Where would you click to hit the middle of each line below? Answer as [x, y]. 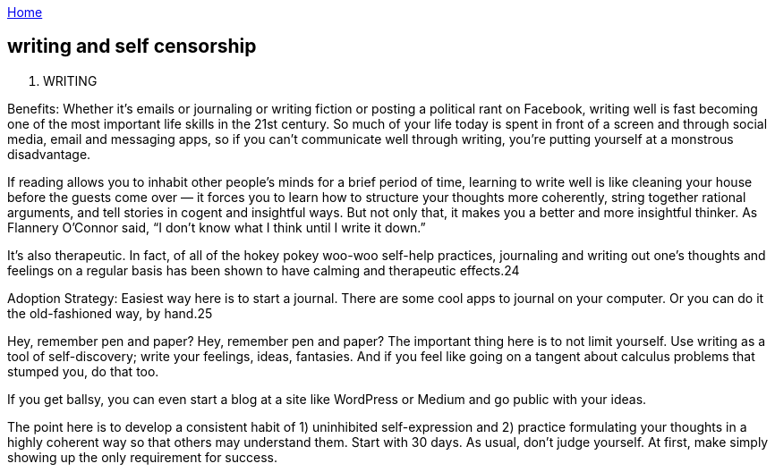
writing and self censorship [132, 46]
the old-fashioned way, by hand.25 [110, 313]
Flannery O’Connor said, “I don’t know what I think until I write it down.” [217, 227]
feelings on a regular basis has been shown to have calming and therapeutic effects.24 [264, 270]
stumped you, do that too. [83, 371]
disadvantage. [49, 154]
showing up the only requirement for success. [142, 457]
